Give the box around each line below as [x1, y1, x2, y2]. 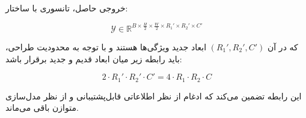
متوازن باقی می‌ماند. [5, 101, 79, 114]
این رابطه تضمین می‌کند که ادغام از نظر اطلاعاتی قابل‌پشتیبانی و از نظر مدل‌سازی [5, 89, 302, 102]
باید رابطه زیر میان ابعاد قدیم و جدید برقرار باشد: [5, 52, 182, 65]
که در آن [268, 40, 298, 53]
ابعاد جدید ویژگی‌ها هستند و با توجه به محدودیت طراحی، [5, 40, 207, 53]
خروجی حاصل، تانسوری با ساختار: [5, 2, 128, 14]
